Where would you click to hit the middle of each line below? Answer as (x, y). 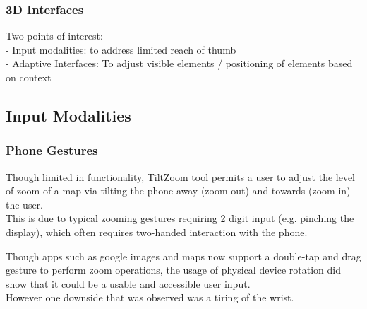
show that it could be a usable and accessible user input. (128, 283)
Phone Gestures (52, 150)
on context (29, 77)
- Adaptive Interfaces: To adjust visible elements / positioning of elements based (179, 63)
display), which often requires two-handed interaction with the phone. (157, 232)
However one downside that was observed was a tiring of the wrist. (150, 297)
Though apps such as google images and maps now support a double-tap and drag (183, 256)
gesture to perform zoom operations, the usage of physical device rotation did (173, 270)
